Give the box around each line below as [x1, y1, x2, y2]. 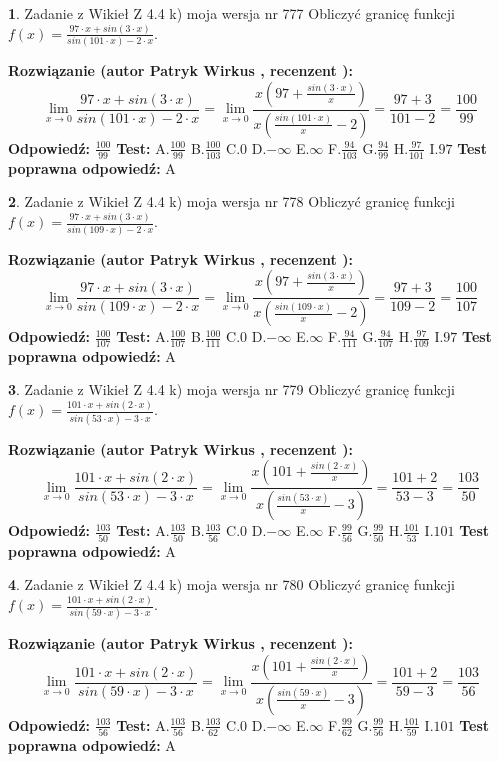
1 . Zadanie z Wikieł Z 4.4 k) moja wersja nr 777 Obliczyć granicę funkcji [8, 3, 455, 23]
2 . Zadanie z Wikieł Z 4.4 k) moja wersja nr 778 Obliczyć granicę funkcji [8, 191, 455, 212]
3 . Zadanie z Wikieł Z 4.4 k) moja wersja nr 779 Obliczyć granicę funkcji [8, 379, 455, 400]
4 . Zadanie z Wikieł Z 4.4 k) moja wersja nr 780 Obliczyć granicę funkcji [8, 574, 455, 595]
